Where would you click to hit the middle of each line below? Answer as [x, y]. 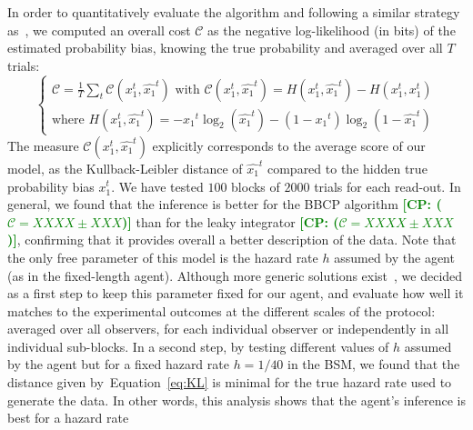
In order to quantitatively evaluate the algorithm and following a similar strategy [234, 12]
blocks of [256, 186]
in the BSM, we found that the [374, 364]
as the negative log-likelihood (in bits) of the [332, 30]
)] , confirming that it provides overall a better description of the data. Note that [232, 240]
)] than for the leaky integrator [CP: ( [231, 221]
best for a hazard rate [68, 418]
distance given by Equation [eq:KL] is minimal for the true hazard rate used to [230, 382]
